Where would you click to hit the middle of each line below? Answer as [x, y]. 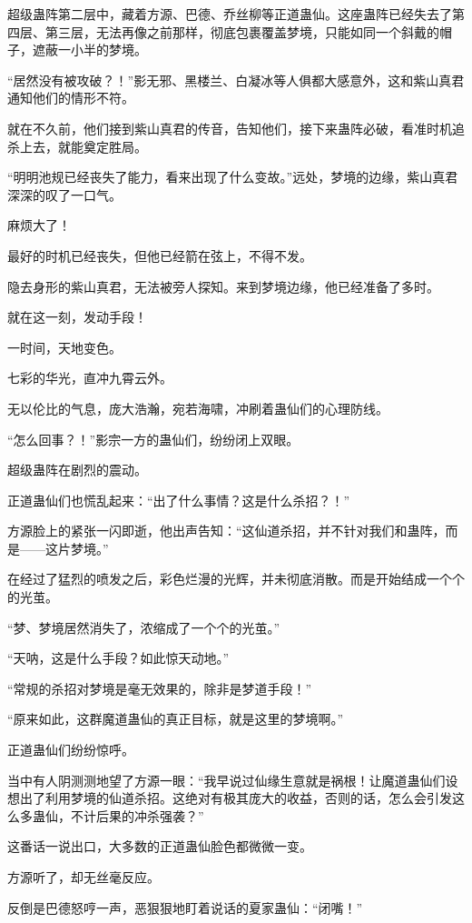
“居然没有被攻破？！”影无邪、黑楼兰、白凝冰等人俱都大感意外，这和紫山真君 [236, 80]
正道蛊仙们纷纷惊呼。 [71, 750]
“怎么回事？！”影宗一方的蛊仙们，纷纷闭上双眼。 [153, 439]
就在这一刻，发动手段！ [77, 317]
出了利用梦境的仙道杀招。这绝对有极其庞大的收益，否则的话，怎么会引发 [236, 798]
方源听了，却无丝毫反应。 [84, 877]
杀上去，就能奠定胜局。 [77, 146]
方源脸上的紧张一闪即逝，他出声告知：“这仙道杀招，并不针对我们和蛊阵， [226, 531]
